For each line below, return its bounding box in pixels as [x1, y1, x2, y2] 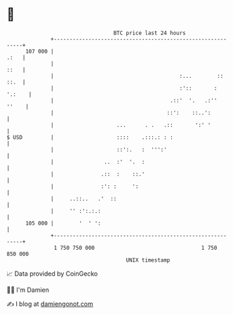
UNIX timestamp [126, 256, 171, 264]
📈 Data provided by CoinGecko [6, 269, 98, 278]
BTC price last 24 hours [113, 29, 187, 36]
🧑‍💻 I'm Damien [6, 286, 50, 294]
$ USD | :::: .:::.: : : [6, 133, 173, 141]
